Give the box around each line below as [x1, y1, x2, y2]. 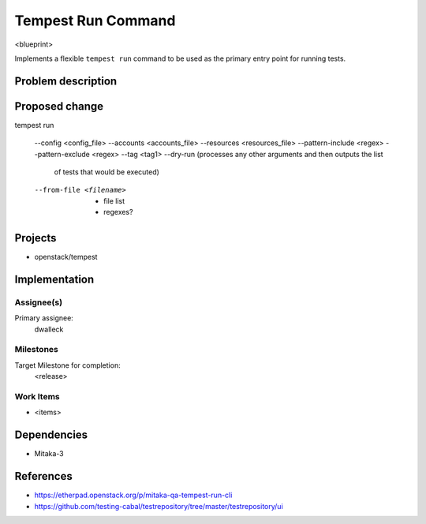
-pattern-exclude [34, 149, 90, 159]
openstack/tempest [34, 253, 98, 262]
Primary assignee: [14, 313, 74, 323]
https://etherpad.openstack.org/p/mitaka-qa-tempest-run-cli [34, 490, 233, 500]
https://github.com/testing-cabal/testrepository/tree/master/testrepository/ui [34, 501, 283, 511]
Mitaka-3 [34, 449, 65, 458]
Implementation [14, 272, 95, 286]
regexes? [103, 208, 133, 217]
